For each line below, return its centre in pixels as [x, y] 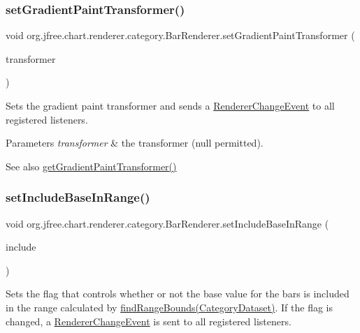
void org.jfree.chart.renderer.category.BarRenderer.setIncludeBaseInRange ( [167, 223]
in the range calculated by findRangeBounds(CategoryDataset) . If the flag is [169, 307]
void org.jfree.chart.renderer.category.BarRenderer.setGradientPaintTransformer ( [180, 35]
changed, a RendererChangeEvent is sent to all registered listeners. [149, 321]
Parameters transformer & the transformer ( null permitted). [135, 143]
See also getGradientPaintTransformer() [91, 166]
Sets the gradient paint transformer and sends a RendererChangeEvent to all [170, 105]
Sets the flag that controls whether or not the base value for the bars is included [178, 294]
